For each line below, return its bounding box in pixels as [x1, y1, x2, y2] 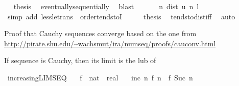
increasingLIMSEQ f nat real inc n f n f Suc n [7, 72, 193, 82]
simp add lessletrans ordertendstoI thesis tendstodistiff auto [7, 11, 235, 21]
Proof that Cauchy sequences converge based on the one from [4, 28, 197, 39]
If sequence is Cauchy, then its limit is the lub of [4, 55, 156, 66]
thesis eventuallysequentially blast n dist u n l [13, 1, 199, 11]
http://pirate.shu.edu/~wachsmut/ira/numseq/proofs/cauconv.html [4, 38, 216, 48]
